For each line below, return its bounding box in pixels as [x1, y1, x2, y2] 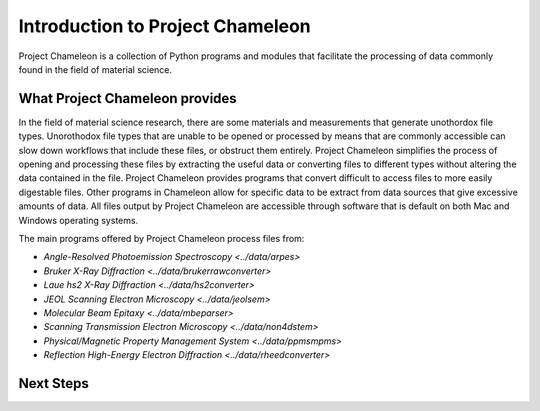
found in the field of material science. [18, 63, 173, 75]
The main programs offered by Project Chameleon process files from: [18, 232, 305, 244]
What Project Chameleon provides [18, 90, 237, 107]
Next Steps [18, 375, 89, 392]
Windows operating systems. [18, 214, 139, 226]
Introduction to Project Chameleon [18, 15, 312, 37]
